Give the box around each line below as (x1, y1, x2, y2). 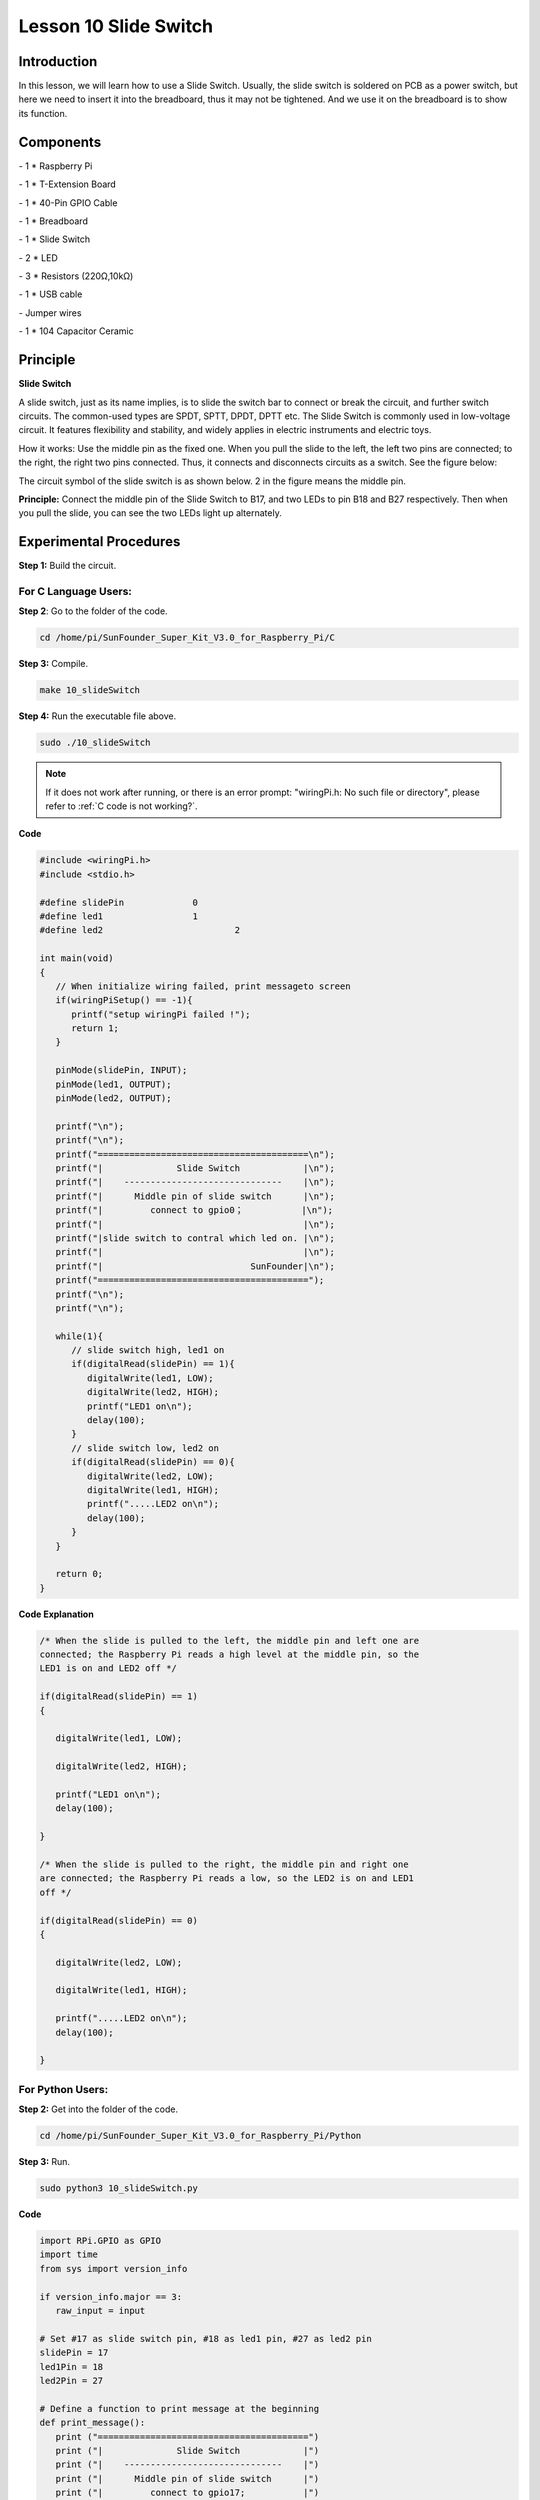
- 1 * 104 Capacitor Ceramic (18, 325, 134, 337)
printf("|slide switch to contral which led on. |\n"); (55, 1232, 335, 1244)
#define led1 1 (39, 910, 199, 922)
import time (39, 2249, 99, 2260)
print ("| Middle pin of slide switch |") (55, 2473, 320, 2484)
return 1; (71, 1023, 120, 1034)
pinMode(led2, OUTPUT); (55, 1093, 172, 1104)
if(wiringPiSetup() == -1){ (55, 995, 194, 1006)
